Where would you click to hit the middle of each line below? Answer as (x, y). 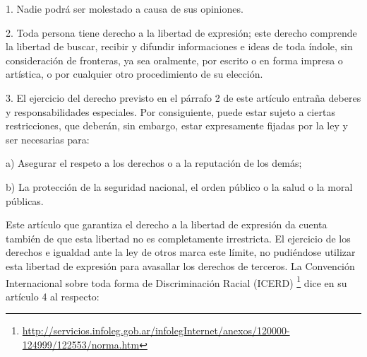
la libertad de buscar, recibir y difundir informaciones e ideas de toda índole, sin (179, 46)
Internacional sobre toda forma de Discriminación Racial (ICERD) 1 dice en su (176, 281)
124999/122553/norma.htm (81, 344)
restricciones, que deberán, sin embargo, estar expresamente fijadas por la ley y (177, 125)
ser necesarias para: (48, 139)
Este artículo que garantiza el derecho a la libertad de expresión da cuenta (167, 224)
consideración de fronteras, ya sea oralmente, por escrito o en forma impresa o (174, 60)
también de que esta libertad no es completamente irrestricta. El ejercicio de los (178, 238)
